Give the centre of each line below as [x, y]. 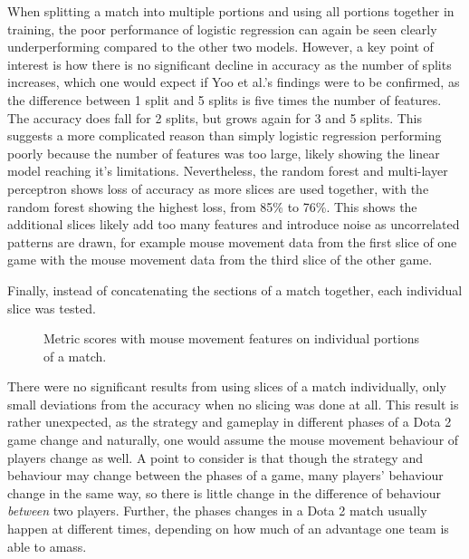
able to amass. [47, 546]
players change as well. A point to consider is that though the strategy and [215, 457]
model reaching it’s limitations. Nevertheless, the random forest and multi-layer [228, 171]
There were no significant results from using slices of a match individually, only [227, 386]
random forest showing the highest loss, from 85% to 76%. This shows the [212, 206]
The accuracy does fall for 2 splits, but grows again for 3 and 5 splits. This [215, 117]
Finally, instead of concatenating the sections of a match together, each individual [235, 289]
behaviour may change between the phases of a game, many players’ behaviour [225, 475]
